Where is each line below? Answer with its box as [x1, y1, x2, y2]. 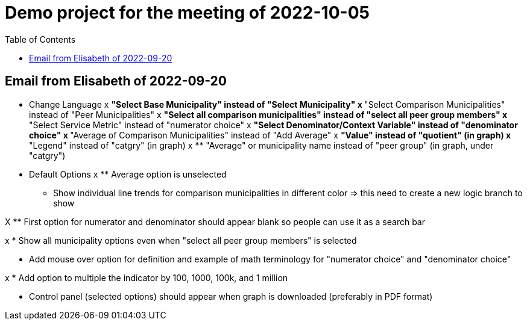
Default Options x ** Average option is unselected [29, 169, 227, 179]
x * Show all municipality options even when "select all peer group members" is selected [5, 235, 357, 246]
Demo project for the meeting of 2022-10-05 [5, 2, 370, 23]
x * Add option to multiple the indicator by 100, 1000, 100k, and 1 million [5, 272, 288, 283]
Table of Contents [5, 34, 76, 45]
